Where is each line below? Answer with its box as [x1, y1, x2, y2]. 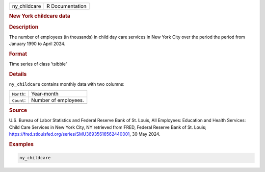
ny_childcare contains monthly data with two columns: [9, 81, 125, 87]
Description [9, 24, 39, 30]
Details [9, 71, 27, 78]
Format [9, 50, 27, 57]
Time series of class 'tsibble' [9, 61, 67, 67]
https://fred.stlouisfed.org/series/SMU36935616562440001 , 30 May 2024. [9, 131, 160, 137]
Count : [12, 97, 26, 103]
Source [9, 107, 27, 114]
